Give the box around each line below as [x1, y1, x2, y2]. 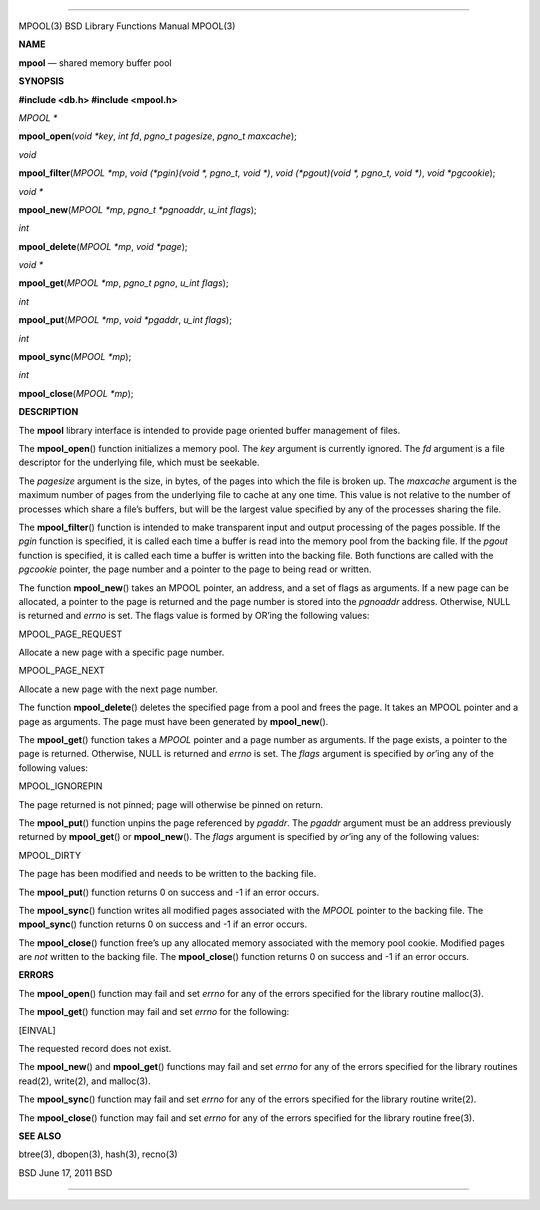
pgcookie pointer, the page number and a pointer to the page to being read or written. [18, 563, 372, 575]
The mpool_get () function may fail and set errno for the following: [18, 1006, 290, 1018]
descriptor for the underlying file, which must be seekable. [18, 456, 260, 469]
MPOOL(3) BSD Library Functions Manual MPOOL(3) [18, 20, 236, 32]
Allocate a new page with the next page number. [18, 683, 219, 695]
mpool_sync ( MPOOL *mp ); [18, 351, 132, 363]
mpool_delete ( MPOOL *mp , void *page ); [18, 240, 189, 252]
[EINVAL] [18, 1024, 57, 1036]
